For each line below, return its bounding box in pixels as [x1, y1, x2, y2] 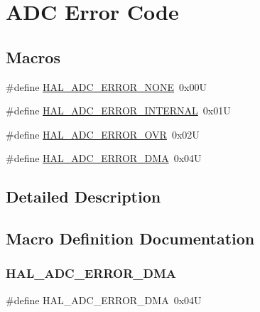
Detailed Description [6, 185, 161, 208]
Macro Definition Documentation [6, 227, 255, 249]
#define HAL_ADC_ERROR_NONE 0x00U [6, 79, 207, 94]
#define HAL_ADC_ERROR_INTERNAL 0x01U [6, 103, 231, 118]
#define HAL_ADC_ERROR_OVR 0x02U [6, 127, 200, 141]
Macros [6, 45, 60, 68]
